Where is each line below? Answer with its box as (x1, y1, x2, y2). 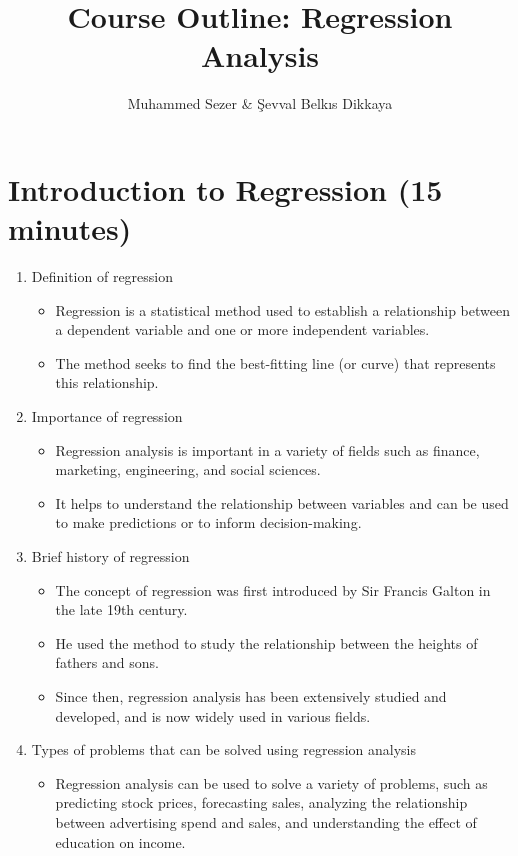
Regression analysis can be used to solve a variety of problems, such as (55, 772, 488, 793)
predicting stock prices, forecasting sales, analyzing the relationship (55, 792, 468, 813)
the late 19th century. (55, 599, 188, 620)
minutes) (8, 208, 132, 249)
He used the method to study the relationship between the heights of (55, 632, 478, 653)
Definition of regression (31, 266, 174, 287)
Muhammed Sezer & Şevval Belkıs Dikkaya (127, 93, 393, 114)
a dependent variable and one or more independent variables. (55, 319, 430, 340)
